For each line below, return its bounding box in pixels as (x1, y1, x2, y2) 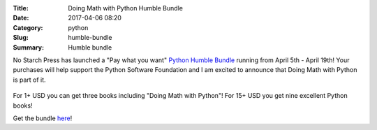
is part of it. (13, 75, 46, 84)
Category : (13, 23, 43, 31)
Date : (13, 14, 29, 22)
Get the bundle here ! (13, 114, 73, 122)
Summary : (13, 43, 45, 52)
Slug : (13, 34, 29, 42)
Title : (13, 4, 29, 12)
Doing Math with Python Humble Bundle (68, 4, 183, 12)
